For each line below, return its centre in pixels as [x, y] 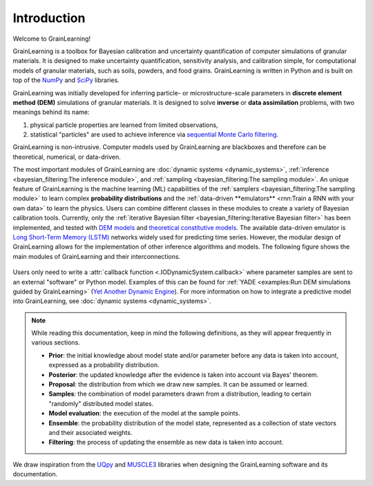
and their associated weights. [90, 432]
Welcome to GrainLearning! [52, 39]
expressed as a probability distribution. [104, 365]
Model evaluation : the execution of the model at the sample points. [144, 414]
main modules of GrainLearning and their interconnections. [97, 256]
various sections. [56, 342]
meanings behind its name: [51, 112]
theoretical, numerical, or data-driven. [67, 157]
